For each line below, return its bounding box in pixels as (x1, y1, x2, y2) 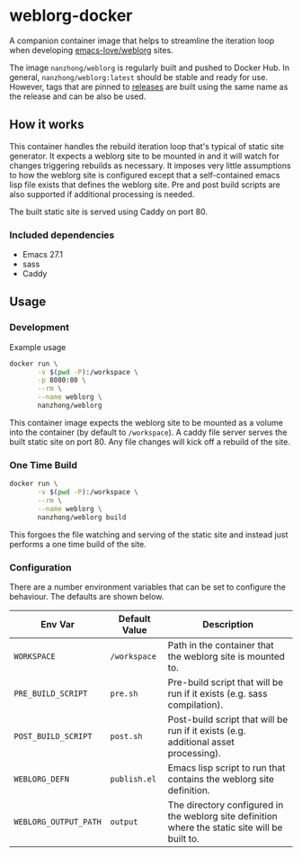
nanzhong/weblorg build (37, 512, 127, 522)
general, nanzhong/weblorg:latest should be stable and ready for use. (9, 71, 268, 82)
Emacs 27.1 (22, 249, 63, 260)
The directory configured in (167, 798, 284, 811)
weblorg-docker (9, 5, 133, 26)
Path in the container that (167, 638, 274, 651)
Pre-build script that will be (167, 676, 284, 689)
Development (9, 321, 70, 334)
